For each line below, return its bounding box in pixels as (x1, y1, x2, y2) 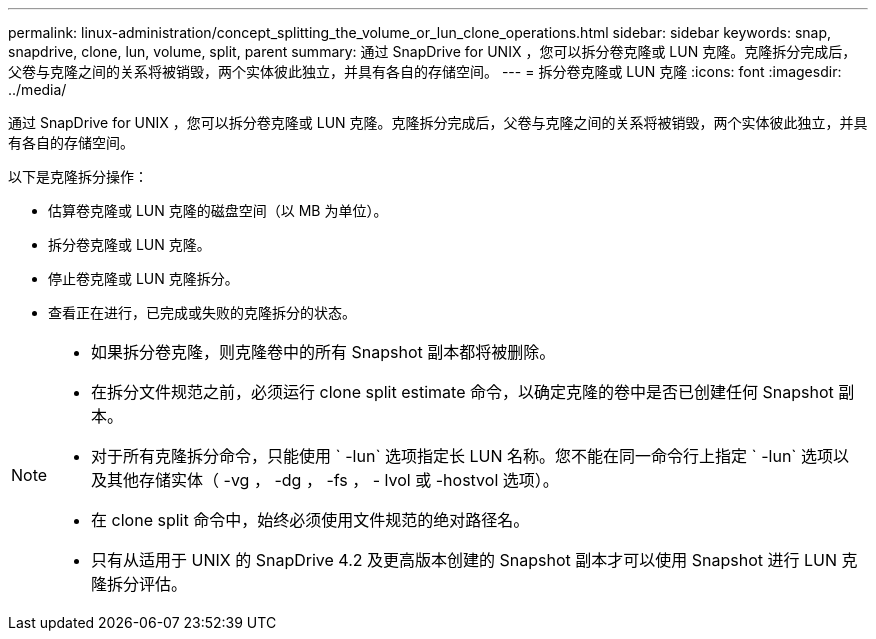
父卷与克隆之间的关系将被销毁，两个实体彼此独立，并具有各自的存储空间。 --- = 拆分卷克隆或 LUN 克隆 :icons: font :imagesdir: (8, 63, 842, 80)
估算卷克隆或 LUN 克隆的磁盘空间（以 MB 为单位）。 (48, 202, 388, 219)
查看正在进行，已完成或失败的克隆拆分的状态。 (48, 304, 356, 321)
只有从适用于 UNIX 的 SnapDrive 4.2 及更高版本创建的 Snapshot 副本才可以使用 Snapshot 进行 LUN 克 (91, 550, 858, 570)
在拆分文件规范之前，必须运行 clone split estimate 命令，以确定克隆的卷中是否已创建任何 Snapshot (91, 382, 834, 402)
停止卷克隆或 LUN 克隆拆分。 (48, 270, 239, 287)
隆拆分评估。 (91, 574, 188, 594)
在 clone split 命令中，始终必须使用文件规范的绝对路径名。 (91, 510, 530, 530)
